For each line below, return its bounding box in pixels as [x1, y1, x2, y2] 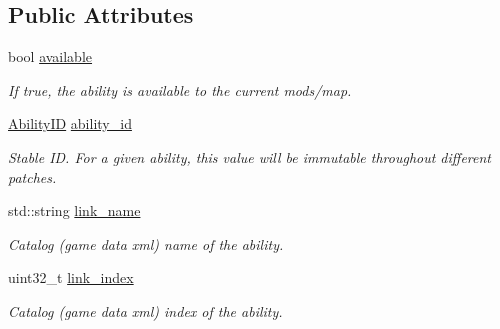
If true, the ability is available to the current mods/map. [8, 79, 352, 100]
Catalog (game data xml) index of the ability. [8, 300, 283, 321]
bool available [8, 46, 93, 67]
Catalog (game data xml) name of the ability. [8, 233, 284, 254]
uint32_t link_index [8, 267, 134, 288]
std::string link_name [8, 200, 141, 221]
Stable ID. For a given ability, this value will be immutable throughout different [8, 146, 491, 167]
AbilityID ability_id [8, 113, 132, 134]
